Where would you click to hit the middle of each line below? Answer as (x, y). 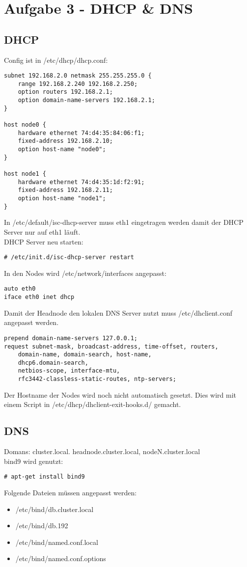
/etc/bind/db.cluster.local (55, 509)
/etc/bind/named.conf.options (61, 558)
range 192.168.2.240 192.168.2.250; (78, 84)
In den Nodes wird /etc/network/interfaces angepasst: (85, 273)
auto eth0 (20, 289)
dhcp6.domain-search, (53, 363)
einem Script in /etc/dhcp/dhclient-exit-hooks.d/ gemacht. (93, 404)
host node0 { (25, 125)
